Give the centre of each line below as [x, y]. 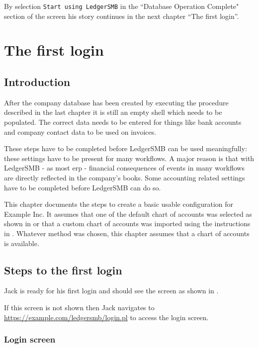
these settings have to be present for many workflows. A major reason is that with [129, 158]
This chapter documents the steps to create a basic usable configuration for [119, 204]
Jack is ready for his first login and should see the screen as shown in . [111, 291]
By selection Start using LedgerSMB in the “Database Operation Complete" [122, 6]
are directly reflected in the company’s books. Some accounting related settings [125, 177]
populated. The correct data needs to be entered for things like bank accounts [123, 122]
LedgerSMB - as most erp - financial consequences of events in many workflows [124, 168]
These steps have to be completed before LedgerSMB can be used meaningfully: [126, 148]
